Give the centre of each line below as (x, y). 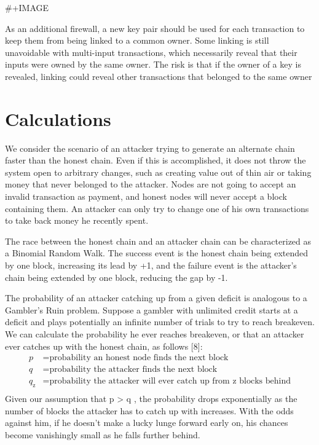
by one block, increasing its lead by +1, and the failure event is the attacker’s (151, 265)
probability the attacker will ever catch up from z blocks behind (170, 381)
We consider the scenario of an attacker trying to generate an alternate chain (150, 148)
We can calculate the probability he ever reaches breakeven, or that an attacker (155, 334)
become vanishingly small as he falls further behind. (103, 434)
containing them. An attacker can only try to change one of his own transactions (157, 208)
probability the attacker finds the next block (133, 370)
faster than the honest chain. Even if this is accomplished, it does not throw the (156, 160)
